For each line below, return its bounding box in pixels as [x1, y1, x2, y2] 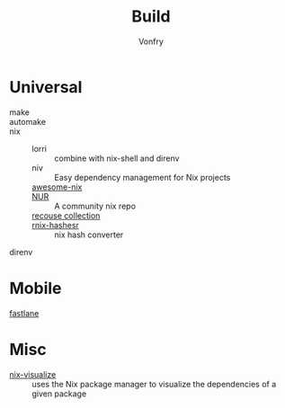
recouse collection [31, 209, 101, 221]
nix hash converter [54, 229, 124, 240]
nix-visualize [9, 368, 57, 379]
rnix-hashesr [31, 219, 79, 230]
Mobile [9, 278, 62, 298]
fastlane [9, 307, 40, 318]
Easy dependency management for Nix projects [54, 172, 231, 182]
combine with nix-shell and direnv [54, 153, 180, 164]
